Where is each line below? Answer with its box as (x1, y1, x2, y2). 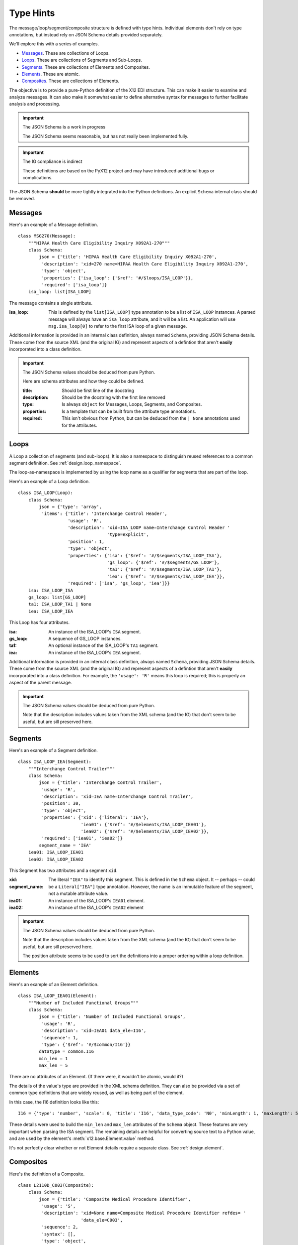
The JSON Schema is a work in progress (22, 124, 106, 130)
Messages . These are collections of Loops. (21, 50, 110, 56)
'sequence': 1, (41, 1035, 78, 1040)
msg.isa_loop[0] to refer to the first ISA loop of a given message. (48, 323, 187, 329)
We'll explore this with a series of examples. (9, 41, 99, 47)
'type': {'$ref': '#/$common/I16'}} (41, 1041, 131, 1047)
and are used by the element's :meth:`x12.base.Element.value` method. (9, 1135, 155, 1141)
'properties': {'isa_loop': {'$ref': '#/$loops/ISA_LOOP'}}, (41, 275, 194, 281)
